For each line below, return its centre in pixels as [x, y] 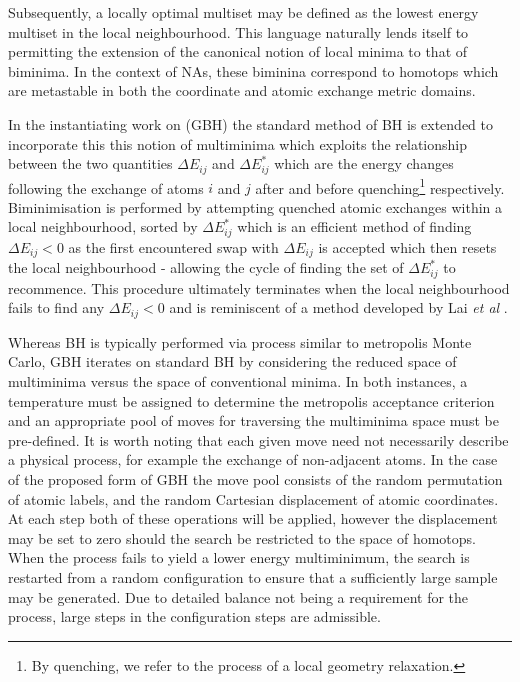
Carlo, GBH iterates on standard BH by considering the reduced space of [232, 361]
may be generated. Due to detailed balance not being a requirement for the [238, 596]
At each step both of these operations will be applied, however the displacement [253, 518]
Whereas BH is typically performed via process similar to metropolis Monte [240, 341]
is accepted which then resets [407, 246]
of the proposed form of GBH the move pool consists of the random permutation [255, 479]
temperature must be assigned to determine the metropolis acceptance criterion [251, 400]
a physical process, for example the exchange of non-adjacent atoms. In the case [253, 459]
